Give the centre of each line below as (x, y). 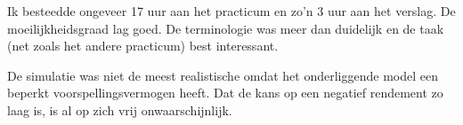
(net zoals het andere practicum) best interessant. (143, 46)
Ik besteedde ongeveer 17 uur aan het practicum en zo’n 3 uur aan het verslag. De (231, 11)
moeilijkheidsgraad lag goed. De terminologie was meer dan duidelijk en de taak (226, 28)
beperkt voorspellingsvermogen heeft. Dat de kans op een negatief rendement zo (225, 93)
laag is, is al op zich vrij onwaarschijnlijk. (120, 109)
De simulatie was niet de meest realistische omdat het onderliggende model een (223, 75)
